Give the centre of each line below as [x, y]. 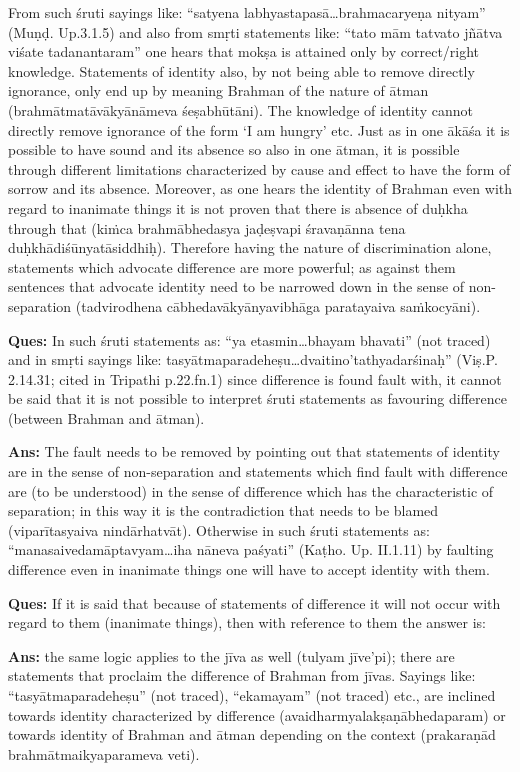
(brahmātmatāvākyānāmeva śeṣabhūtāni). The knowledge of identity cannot [240, 109]
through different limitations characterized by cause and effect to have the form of [259, 168]
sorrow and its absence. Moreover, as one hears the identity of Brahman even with [260, 188]
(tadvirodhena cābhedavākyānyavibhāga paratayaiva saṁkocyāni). [278, 305]
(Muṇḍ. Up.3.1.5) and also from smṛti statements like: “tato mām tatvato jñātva [255, 31]
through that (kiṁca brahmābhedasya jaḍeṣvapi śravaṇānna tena [207, 227]
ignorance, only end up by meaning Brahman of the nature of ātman [218, 90]
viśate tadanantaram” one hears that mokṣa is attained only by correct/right [244, 51]
